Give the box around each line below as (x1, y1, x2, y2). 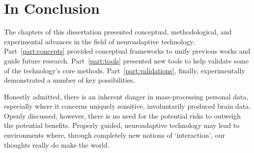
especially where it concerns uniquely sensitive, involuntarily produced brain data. (4, 101, 251, 111)
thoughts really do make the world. (4, 139, 110, 150)
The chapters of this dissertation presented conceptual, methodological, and (4, 27, 232, 37)
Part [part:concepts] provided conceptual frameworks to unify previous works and (4, 46, 251, 56)
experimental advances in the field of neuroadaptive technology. (4, 36, 195, 46)
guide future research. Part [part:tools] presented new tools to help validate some (4, 55, 249, 65)
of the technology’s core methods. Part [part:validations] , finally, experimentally (4, 65, 245, 75)
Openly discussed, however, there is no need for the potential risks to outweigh (4, 110, 241, 121)
